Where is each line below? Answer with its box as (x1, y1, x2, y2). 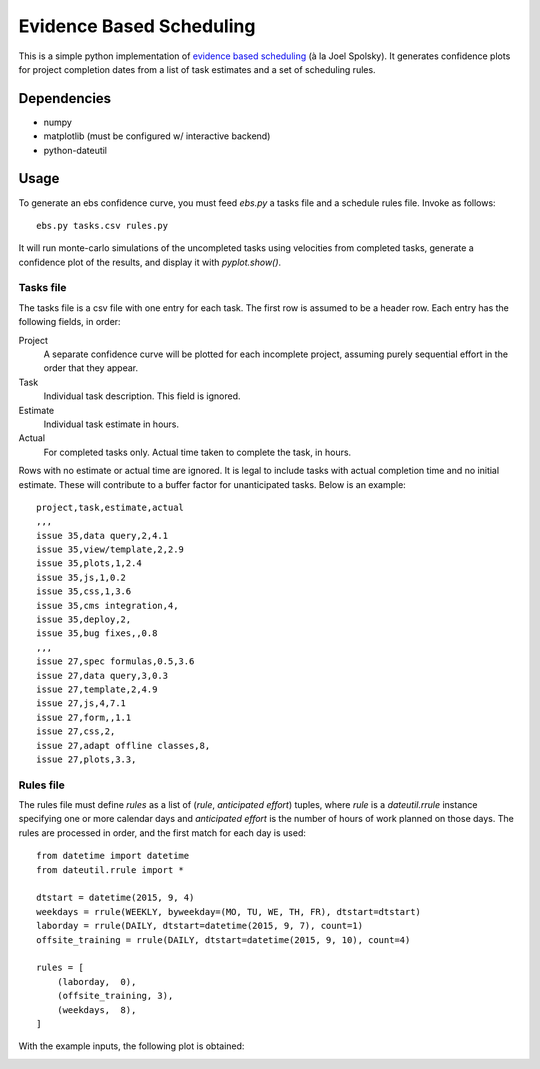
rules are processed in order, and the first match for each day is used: (18, 826, 307, 839)
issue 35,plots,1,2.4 (36, 558, 142, 569)
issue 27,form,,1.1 (36, 711, 132, 723)
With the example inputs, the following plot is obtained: (18, 1040, 245, 1052)
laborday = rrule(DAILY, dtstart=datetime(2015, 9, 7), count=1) (36, 920, 364, 932)
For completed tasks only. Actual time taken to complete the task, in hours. (43, 446, 352, 458)
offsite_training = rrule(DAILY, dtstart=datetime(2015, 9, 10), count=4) (36, 934, 411, 945)
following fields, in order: (18, 316, 121, 328)
